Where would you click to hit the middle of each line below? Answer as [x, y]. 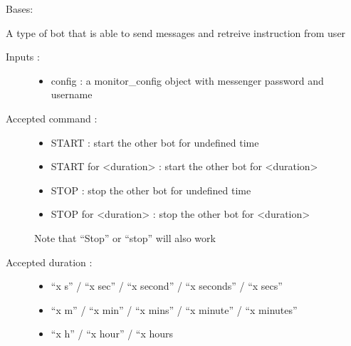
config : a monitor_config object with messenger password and [187, 80]
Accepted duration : [49, 262]
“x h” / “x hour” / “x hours [112, 334]
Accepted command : [52, 118]
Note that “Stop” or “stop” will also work [125, 237]
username [72, 94]
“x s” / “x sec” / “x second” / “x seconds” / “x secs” [167, 286]
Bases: [20, 9]
